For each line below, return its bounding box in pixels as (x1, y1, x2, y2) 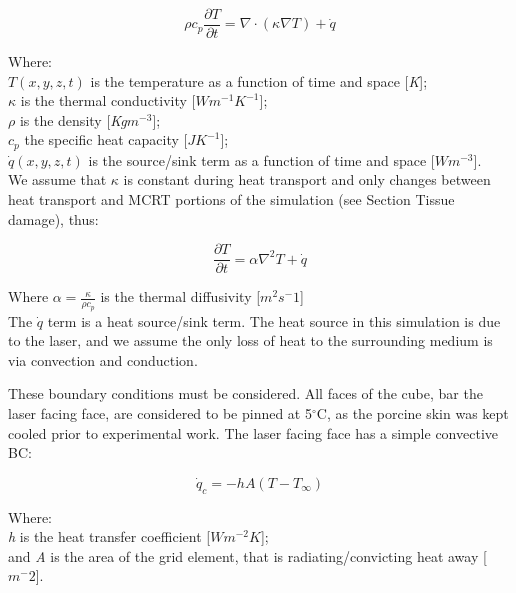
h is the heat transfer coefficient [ (8, 526, 211, 547)
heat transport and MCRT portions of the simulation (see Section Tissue (8, 189, 455, 210)
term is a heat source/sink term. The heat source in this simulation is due (47, 310, 501, 331)
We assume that (8, 169, 107, 190)
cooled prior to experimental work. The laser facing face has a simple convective (8, 422, 498, 443)
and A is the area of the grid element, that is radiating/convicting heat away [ (8, 545, 487, 566)
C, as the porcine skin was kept (316, 402, 509, 423)
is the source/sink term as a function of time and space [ (88, 149, 435, 170)
